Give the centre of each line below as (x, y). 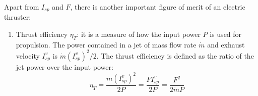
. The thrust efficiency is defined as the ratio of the (175, 55)
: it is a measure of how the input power (139, 34)
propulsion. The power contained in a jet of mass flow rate (106, 44)
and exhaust (226, 44)
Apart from (22, 7)
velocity (28, 55)
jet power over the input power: (64, 66)
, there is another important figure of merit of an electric (158, 7)
